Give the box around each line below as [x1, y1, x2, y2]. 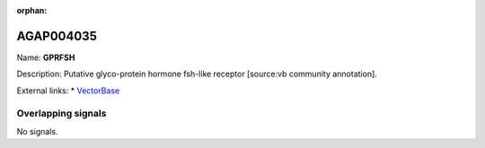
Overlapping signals [16, 108, 107, 120]
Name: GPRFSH [16, 52, 75, 63]
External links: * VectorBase [16, 85, 120, 96]
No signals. [16, 126, 58, 136]
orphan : [16, 5, 48, 15]
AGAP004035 [16, 28, 98, 44]
